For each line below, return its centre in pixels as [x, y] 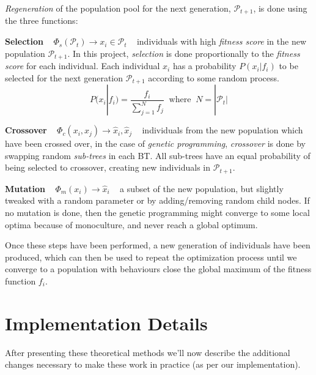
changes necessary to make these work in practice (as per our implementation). [153, 364]
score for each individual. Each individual [83, 66]
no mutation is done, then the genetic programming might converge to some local [157, 212]
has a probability [204, 66]
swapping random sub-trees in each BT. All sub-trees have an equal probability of [158, 155]
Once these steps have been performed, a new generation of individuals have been [158, 245]
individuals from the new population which [222, 130]
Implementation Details [106, 323]
